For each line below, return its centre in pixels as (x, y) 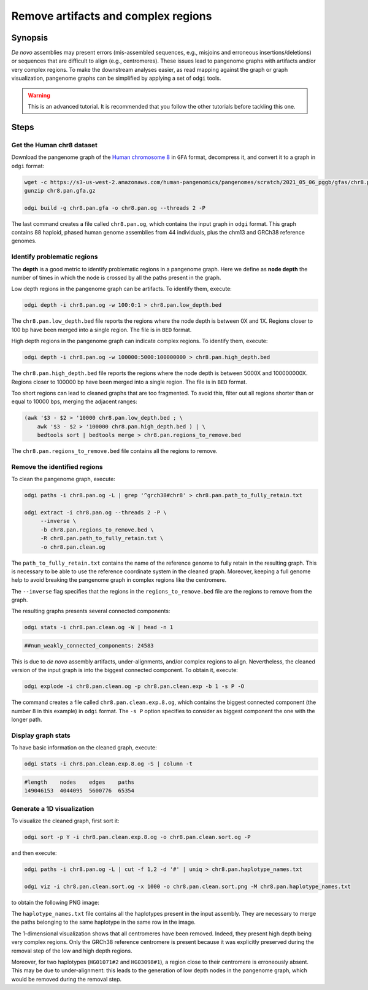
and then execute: (34, 853)
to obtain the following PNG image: (55, 902)
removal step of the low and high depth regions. (72, 951)
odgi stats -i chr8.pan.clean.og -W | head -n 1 (99, 627)
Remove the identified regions (57, 466)
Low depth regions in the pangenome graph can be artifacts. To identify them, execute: (122, 289)
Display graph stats (41, 735)
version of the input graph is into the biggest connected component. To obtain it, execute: (125, 670)
